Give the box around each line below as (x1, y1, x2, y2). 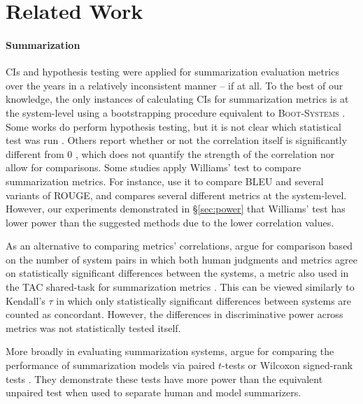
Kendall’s (6, 293, 45, 308)
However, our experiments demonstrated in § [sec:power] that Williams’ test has (6, 201, 346, 216)
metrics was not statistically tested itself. (6, 320, 181, 335)
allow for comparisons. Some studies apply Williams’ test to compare (6, 160, 301, 175)
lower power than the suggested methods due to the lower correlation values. (6, 215, 334, 229)
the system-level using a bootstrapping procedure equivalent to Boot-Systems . (6, 105, 346, 120)
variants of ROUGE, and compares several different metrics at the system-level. (6, 187, 347, 202)
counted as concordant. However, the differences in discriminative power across (6, 307, 343, 322)
